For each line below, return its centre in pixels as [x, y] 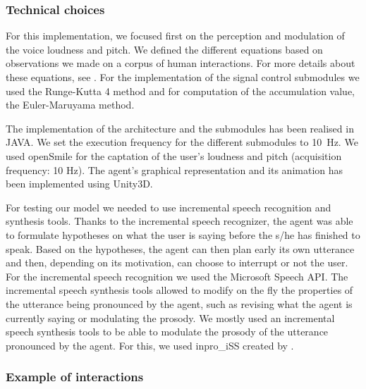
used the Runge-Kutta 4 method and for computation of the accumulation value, [180, 91]
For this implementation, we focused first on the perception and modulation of [175, 36]
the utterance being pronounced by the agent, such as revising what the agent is [179, 303]
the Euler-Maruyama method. [70, 105]
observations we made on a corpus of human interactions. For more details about [181, 63]
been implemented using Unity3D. [79, 184]
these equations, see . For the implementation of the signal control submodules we [183, 77]
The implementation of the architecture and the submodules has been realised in [180, 128]
